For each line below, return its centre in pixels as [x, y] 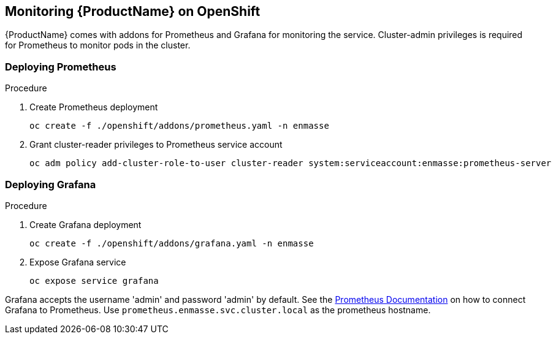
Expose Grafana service [78, 262]
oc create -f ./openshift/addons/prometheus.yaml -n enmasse [179, 126]
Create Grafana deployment [86, 224]
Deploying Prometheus [61, 67]
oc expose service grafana [94, 280]
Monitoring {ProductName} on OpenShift [133, 11]
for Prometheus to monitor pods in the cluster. [98, 45]
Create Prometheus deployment [94, 107]
